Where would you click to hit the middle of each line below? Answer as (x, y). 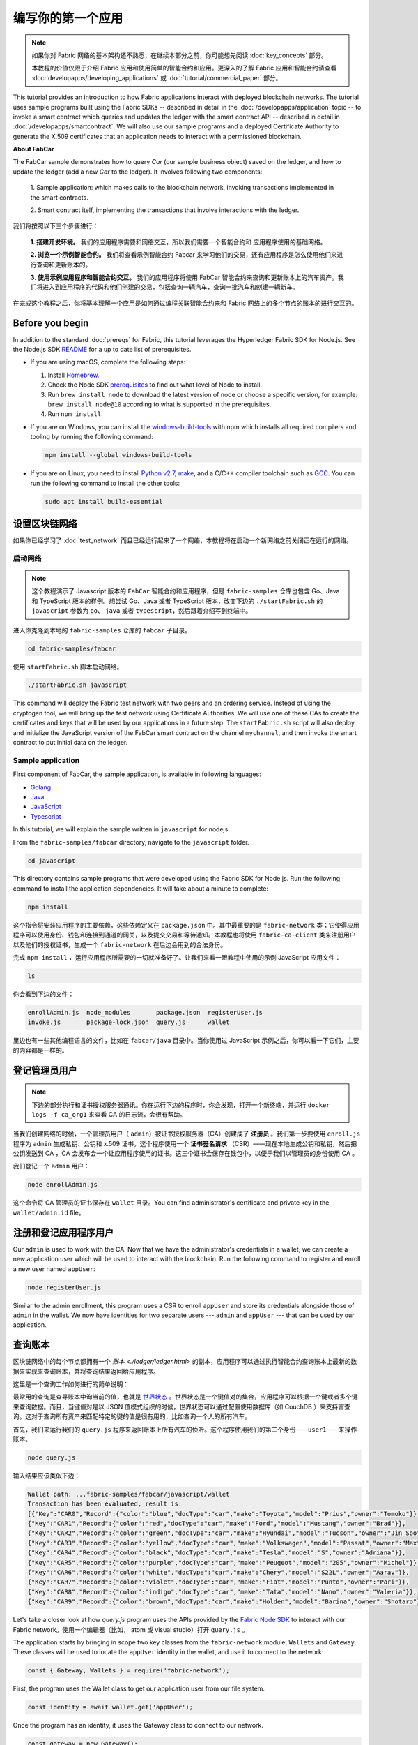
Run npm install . (76, 414)
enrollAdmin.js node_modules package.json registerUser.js (145, 1012)
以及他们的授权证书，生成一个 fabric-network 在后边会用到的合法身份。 (119, 944)
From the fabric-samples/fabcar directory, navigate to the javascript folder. (131, 842)
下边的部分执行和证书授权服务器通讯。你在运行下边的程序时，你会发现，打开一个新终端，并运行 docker (181, 1105)
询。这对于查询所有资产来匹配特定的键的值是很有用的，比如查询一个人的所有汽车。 (132, 1416)
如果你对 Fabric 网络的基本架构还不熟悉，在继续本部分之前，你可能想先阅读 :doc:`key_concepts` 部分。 (179, 55)
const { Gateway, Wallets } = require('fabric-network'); (129, 1671)
